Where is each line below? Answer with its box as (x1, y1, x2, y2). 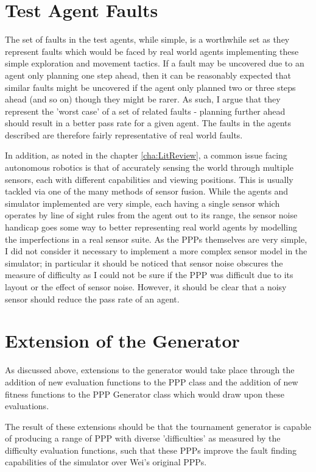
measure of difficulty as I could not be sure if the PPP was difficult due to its (5, 268, 293, 281)
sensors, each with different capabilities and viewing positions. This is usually (5, 173, 293, 185)
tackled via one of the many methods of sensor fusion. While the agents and (5, 185, 289, 198)
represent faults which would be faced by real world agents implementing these (5, 45, 299, 57)
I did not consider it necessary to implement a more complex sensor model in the (5, 245, 307, 257)
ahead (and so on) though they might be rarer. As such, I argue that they (5, 93, 281, 105)
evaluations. (5, 399, 49, 412)
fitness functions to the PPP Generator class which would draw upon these (5, 387, 284, 400)
